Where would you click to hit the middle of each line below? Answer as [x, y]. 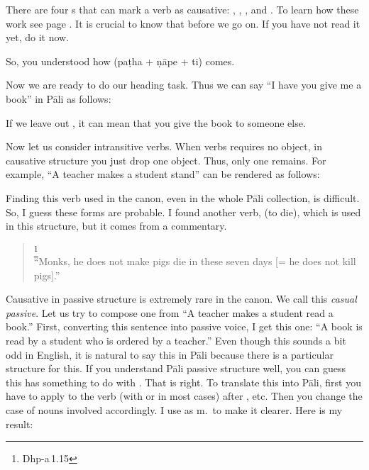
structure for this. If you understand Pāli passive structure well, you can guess [176, 368]
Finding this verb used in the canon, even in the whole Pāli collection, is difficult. [183, 197]
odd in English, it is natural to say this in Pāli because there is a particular [170, 354]
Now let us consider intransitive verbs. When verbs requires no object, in [164, 146]
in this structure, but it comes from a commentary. [116, 226]
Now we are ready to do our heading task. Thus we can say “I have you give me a [184, 85]
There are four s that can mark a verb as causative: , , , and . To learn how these [182, 9]
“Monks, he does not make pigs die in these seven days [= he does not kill [195, 261]
